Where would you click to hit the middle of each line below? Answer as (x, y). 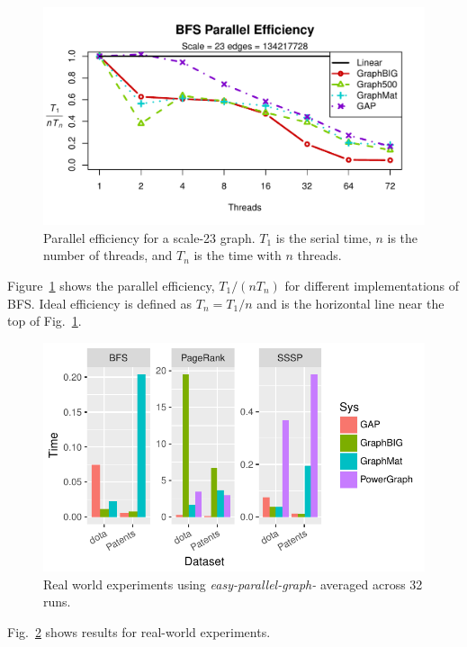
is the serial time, (323, 237)
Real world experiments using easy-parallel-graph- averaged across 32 (233, 584)
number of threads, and (108, 255)
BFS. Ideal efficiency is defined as (100, 303)
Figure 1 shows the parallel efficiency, (111, 285)
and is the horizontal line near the (350, 303)
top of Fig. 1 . (45, 321)
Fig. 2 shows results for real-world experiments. (139, 631)
